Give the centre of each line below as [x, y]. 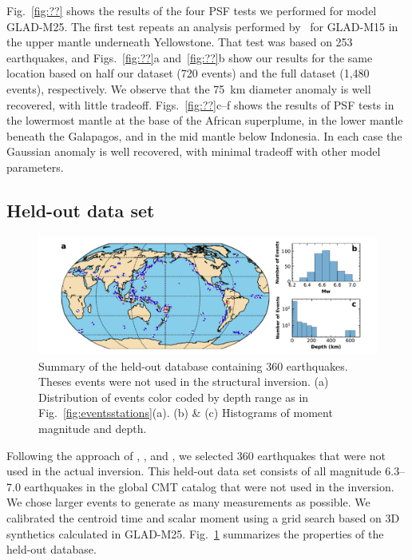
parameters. [35, 167]
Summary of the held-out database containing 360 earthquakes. [193, 365]
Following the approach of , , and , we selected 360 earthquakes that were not [196, 455]
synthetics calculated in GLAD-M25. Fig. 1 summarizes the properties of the [195, 533]
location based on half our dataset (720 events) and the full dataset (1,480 [188, 73]
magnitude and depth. [93, 428]
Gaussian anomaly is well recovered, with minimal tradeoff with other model [194, 151]
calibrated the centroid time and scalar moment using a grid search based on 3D [203, 517]
